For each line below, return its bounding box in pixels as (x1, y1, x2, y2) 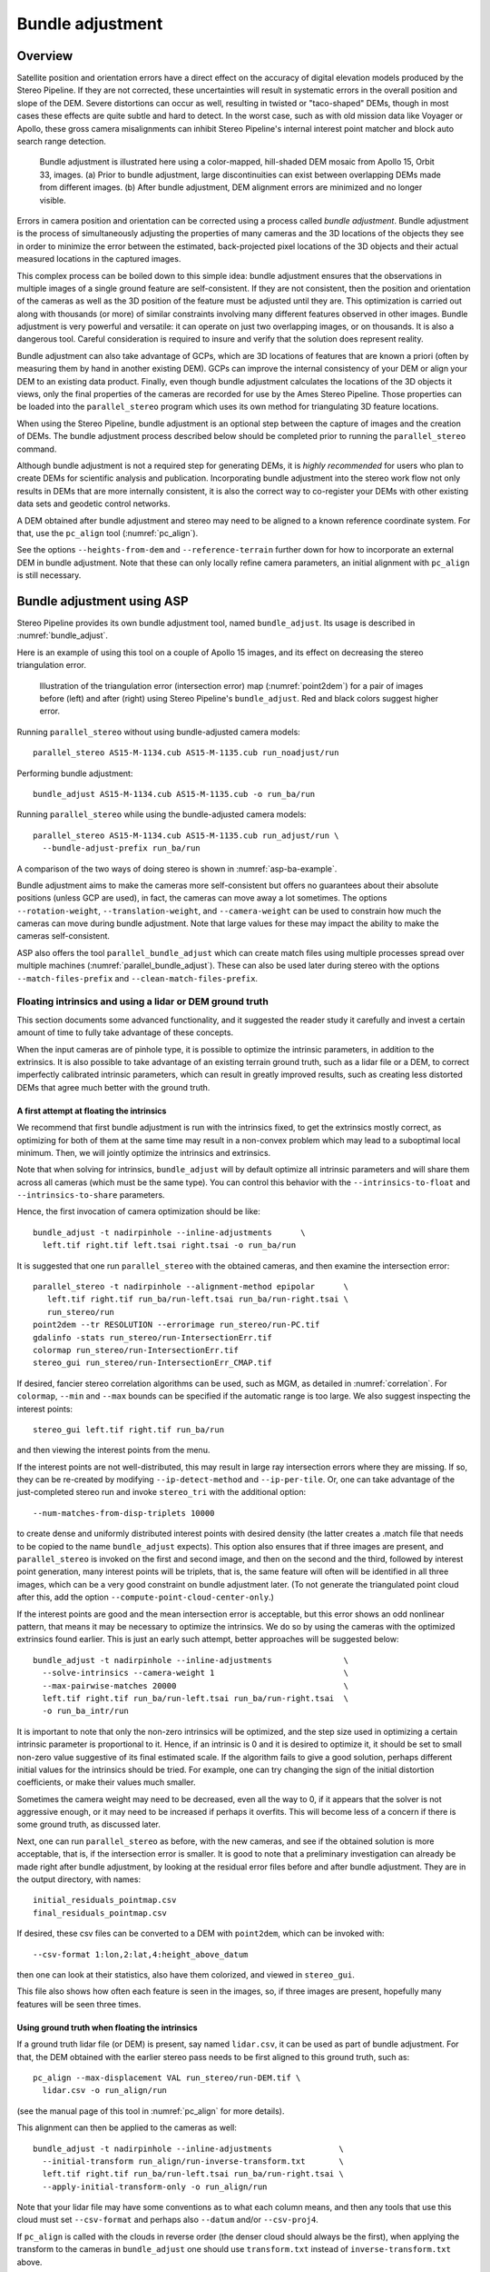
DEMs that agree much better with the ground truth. (16, 1081, 211, 1092)
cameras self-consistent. (16, 931, 111, 942)
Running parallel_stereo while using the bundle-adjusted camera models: (16, 809, 307, 820)
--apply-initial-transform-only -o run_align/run (42, 2181, 268, 2192)
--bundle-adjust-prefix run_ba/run (42, 843, 201, 853)
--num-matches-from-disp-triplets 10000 (33, 1508, 215, 1518)
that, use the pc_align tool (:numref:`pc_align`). (16, 527, 199, 538)
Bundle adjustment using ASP (16, 593, 190, 609)
